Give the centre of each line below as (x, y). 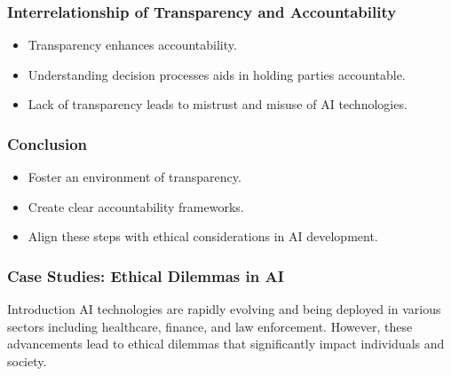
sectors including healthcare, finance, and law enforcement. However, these (210, 326)
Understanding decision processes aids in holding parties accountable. (217, 74)
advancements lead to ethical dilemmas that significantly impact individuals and (226, 344)
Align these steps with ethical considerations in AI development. (203, 236)
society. (27, 361)
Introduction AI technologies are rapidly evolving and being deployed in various (224, 309)
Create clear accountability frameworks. (136, 206)
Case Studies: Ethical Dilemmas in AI (146, 275)
